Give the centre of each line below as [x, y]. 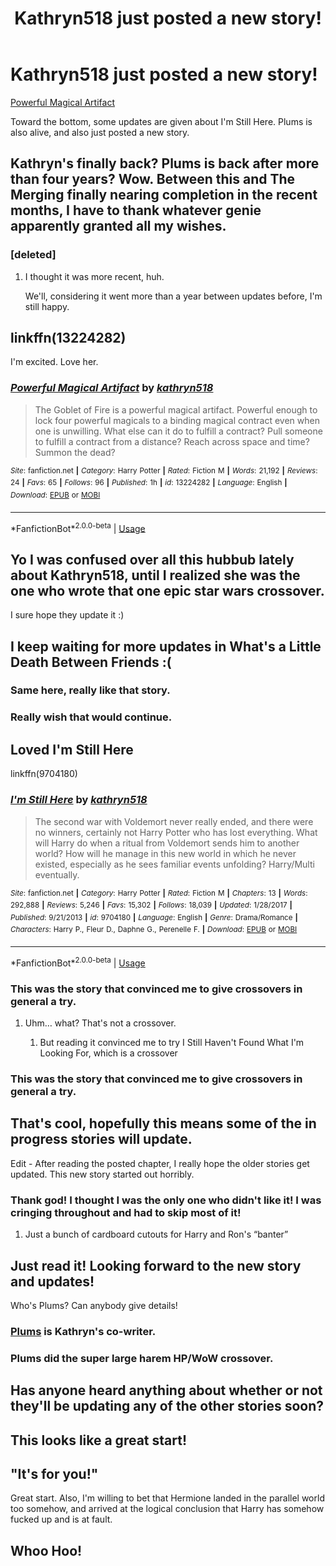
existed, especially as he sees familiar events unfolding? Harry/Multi [174, 864]
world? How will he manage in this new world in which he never [165, 853]
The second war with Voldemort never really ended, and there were [174, 821]
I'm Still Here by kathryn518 [79, 800]
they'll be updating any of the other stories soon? [167, 1406]
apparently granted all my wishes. [118, 226]
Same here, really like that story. [90, 690]
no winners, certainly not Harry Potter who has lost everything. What [176, 832]
